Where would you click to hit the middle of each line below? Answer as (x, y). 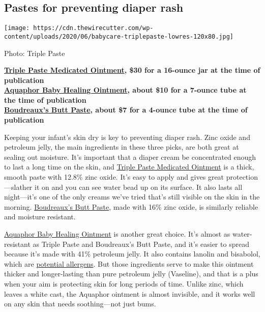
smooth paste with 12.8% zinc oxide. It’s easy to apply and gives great (114, 177)
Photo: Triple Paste (35, 53)
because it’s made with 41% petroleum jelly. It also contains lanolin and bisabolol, (132, 254)
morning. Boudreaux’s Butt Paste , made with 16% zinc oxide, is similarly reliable (131, 206)
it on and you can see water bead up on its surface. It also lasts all (139, 187)
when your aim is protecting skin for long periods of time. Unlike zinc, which (124, 283)
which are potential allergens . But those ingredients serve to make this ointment (129, 263)
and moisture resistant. (40, 217)
